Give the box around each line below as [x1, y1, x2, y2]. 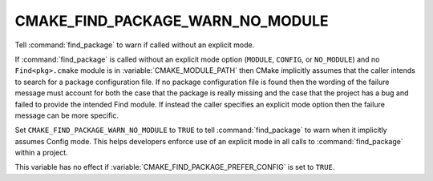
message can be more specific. [14, 111, 119, 120]
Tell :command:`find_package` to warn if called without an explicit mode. [14, 40, 255, 50]
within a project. [14, 148, 68, 158]
